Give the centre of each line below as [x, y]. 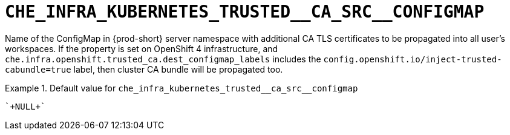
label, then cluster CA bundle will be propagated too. [178, 69]
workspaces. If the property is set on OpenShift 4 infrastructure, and [142, 48]
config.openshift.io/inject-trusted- [413, 59]
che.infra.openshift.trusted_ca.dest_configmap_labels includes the [163, 59]
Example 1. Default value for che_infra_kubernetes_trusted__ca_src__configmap [181, 88]
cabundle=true [38, 69]
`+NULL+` [25, 106]
